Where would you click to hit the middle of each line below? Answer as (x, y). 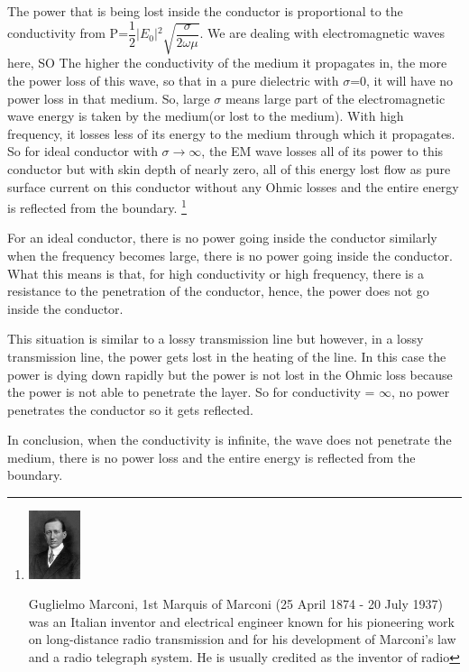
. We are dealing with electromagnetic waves (322, 33)
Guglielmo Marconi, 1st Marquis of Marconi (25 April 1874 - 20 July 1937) (235, 604)
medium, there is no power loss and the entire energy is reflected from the (212, 457)
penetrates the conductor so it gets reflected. (130, 409)
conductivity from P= (68, 33)
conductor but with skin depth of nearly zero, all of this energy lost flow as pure (229, 168)
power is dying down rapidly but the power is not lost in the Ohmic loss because (230, 374)
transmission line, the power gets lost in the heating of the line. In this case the (227, 356)
